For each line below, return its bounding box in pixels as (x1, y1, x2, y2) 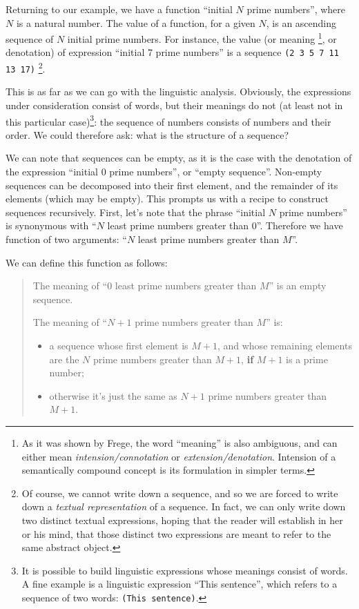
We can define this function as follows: (6, 255, 168, 269)
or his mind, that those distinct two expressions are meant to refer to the (21, 526, 331, 541)
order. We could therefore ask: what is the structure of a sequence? (6, 127, 289, 142)
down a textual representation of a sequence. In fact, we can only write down (21, 499, 346, 514)
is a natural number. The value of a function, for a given (16, 15, 255, 30)
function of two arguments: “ (6, 232, 127, 246)
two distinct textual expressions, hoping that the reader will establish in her (21, 512, 343, 527)
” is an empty (269, 278, 327, 293)
